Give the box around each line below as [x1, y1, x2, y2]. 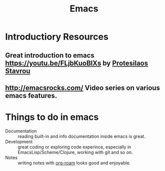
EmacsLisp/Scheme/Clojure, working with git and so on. [17, 149, 133, 155]
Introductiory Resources [5, 31, 108, 42]
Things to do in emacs [5, 111, 99, 123]
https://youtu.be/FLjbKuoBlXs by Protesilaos [5, 58, 148, 67]
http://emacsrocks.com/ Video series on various [5, 83, 160, 92]
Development [5, 138, 33, 144]
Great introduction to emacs [5, 51, 95, 59]
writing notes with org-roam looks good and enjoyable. [17, 159, 131, 165]
